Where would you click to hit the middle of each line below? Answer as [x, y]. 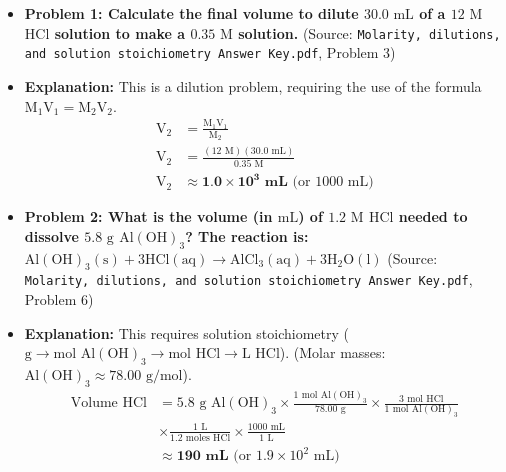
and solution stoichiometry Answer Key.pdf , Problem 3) [210, 52]
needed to [433, 216]
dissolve [51, 235]
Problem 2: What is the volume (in [148, 216]
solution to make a [120, 32]
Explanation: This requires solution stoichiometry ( [186, 332]
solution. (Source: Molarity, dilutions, [369, 32]
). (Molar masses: [332, 352]
